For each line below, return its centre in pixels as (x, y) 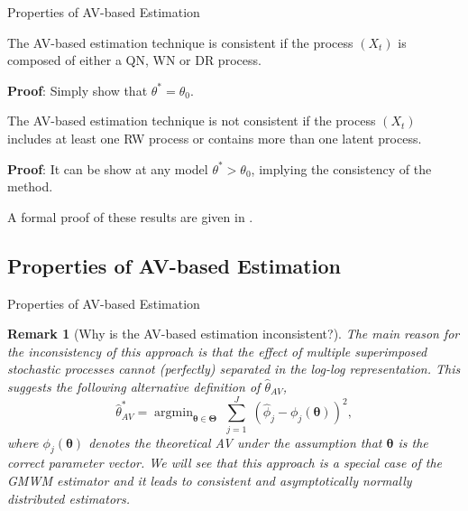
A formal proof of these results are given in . (130, 216)
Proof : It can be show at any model (108, 168)
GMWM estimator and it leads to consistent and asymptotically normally (210, 481)
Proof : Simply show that (78, 90)
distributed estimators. (69, 498)
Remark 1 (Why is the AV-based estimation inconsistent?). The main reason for (234, 334)
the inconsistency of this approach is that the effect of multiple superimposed (217, 351)
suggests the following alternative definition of (134, 386)
